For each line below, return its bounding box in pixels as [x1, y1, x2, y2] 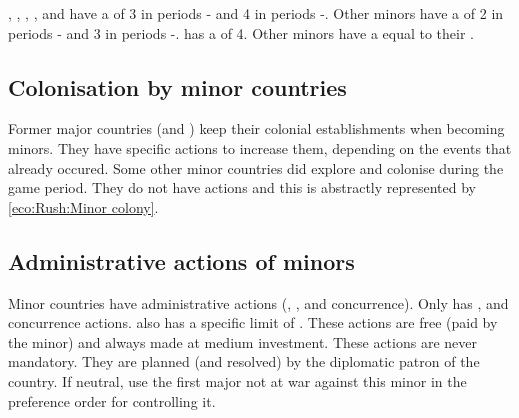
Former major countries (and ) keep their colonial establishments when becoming [8, 118, 505, 139]
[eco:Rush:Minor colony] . [8, 196, 159, 217]
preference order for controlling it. [8, 390, 216, 411]
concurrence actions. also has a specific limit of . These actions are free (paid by [8, 312, 498, 333]
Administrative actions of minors [8, 245, 355, 276]
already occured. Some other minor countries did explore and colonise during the [8, 157, 504, 178]
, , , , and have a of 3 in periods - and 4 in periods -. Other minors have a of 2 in [8, 3, 504, 23]
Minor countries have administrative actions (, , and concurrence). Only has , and [8, 292, 509, 313]
